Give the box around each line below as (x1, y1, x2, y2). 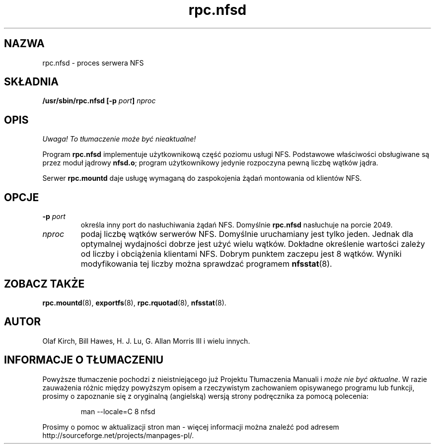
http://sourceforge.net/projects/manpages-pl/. (42, 431, 194, 440)
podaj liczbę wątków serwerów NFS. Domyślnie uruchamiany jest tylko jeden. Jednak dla (80, 229, 414, 239)
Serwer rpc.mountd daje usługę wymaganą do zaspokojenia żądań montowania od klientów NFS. (42, 174, 362, 183)
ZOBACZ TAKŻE (4, 277, 85, 290)
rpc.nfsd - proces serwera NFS (42, 58, 144, 67)
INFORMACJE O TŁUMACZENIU (4, 354, 164, 367)
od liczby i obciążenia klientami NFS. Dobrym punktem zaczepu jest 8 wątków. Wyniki (80, 249, 402, 259)
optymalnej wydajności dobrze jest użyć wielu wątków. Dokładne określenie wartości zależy (80, 239, 425, 249)
